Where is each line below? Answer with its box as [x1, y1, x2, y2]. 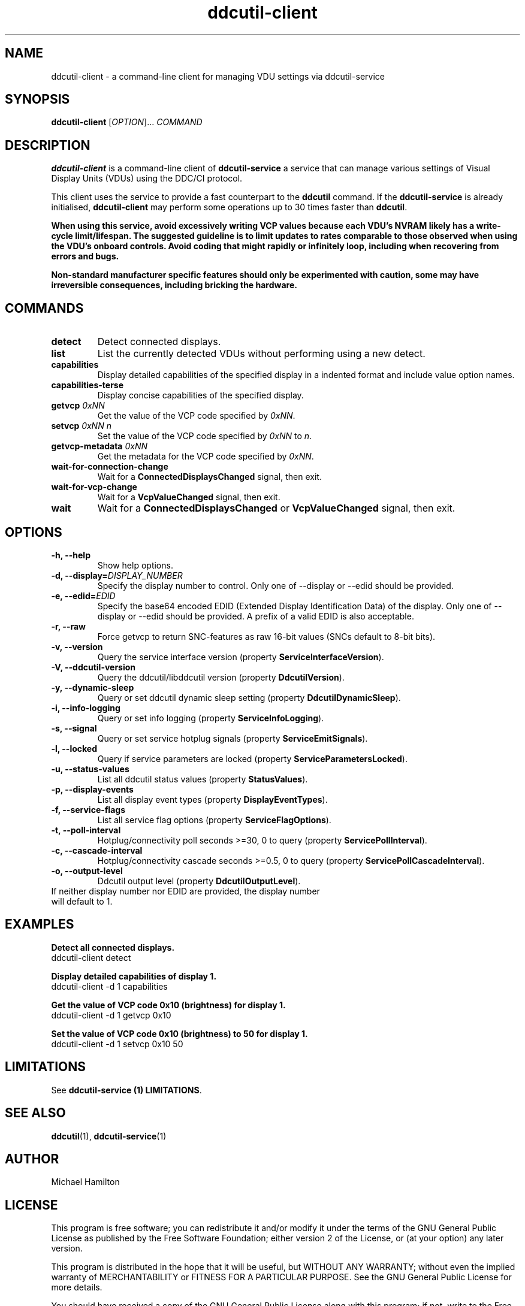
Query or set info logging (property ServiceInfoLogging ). [97, 712, 324, 723]
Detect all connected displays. [51, 942, 175, 953]
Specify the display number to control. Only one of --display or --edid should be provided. [97, 580, 454, 591]
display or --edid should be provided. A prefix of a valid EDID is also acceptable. [97, 610, 414, 621]
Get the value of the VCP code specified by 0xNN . [97, 410, 295, 421]
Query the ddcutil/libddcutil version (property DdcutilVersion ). [97, 672, 345, 682]
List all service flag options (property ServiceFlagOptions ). [97, 814, 331, 825]
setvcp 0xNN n [51, 421, 111, 431]
